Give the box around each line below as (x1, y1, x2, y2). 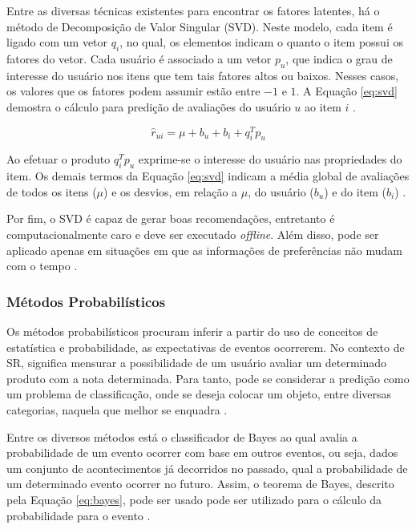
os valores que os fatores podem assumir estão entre (6, 83, 261, 99)
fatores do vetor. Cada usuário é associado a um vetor (6, 50, 272, 67)
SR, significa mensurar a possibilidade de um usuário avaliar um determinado (6, 354, 387, 371)
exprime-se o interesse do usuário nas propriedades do (138, 151, 402, 168)
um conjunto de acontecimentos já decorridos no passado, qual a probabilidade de (6, 459, 408, 476)
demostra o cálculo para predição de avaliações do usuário (6, 98, 291, 115)
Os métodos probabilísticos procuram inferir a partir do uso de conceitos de (6, 323, 378, 340)
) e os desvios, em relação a (103, 183, 238, 200)
